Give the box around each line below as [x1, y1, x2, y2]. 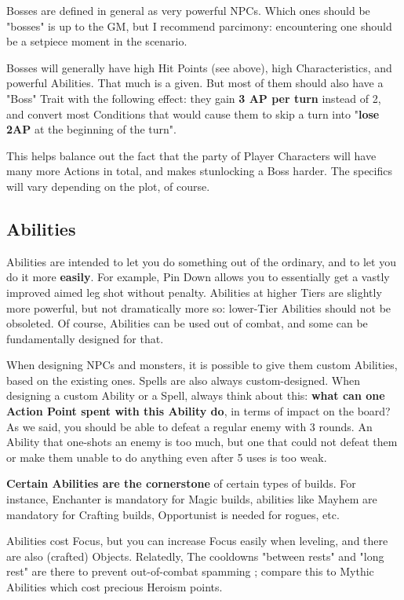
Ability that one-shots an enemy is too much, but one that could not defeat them [6, 434, 398, 450]
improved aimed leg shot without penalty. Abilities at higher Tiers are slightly [6, 284, 382, 300]
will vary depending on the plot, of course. [6, 177, 210, 194]
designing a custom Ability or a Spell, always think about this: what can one [6, 387, 385, 404]
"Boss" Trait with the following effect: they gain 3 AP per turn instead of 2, [6, 90, 381, 106]
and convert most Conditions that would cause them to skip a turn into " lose [6, 105, 380, 122]
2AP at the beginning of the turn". [6, 121, 177, 137]
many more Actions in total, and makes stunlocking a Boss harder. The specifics [6, 163, 392, 179]
